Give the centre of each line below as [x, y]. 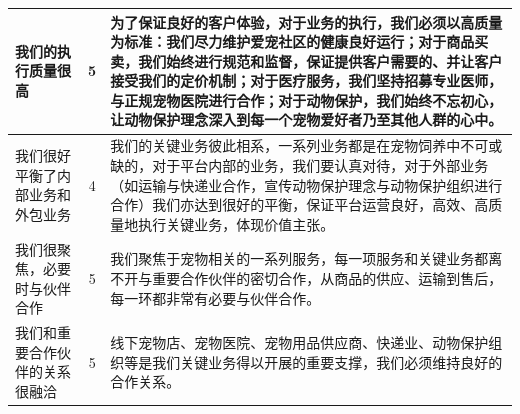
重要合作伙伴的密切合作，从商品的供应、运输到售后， [327, 277]
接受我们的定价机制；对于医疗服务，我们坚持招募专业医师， [306, 80]
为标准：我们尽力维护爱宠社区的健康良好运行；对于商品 [292, 41]
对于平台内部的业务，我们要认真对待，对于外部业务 [320, 164]
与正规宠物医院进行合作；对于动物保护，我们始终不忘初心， [306, 99]
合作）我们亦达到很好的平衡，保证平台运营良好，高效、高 [299, 204]
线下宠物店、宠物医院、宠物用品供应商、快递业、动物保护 [299, 341]
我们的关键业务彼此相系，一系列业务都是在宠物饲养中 [285, 145]
